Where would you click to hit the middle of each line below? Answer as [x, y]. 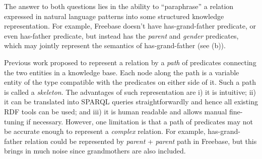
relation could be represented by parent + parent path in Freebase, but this [141, 141]
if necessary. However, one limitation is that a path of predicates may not [140, 121]
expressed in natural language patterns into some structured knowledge [114, 16]
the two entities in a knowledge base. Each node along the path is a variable [122, 72]
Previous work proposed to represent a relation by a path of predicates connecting [130, 62]
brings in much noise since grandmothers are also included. [95, 151]
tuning [14, 121]
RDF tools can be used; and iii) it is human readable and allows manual [116, 111]
